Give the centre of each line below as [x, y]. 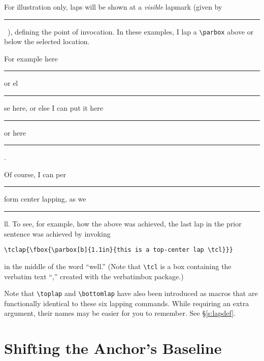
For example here [31, 58]
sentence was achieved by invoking [57, 233]
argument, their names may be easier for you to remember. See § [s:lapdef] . [120, 313]
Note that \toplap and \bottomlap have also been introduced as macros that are [131, 293]
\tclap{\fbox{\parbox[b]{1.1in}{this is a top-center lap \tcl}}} [119, 250]
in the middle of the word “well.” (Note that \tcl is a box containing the [118, 266]
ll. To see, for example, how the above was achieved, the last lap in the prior [123, 223]
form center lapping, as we [45, 199]
